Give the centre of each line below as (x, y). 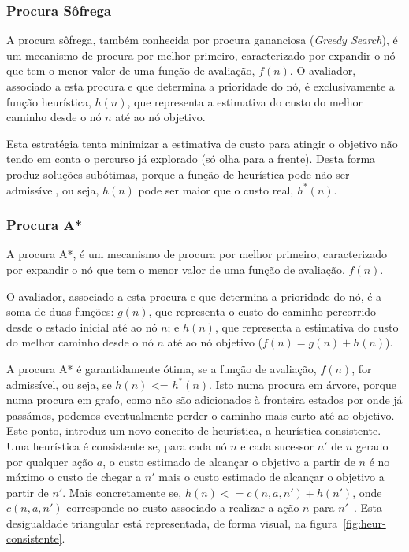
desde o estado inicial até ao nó (82, 326)
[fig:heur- (364, 522)
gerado (372, 445)
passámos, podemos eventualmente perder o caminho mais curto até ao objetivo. (201, 415)
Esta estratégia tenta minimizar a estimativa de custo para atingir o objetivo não (202, 143)
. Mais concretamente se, (122, 492)
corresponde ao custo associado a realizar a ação (183, 508)
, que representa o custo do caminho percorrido (262, 311)
